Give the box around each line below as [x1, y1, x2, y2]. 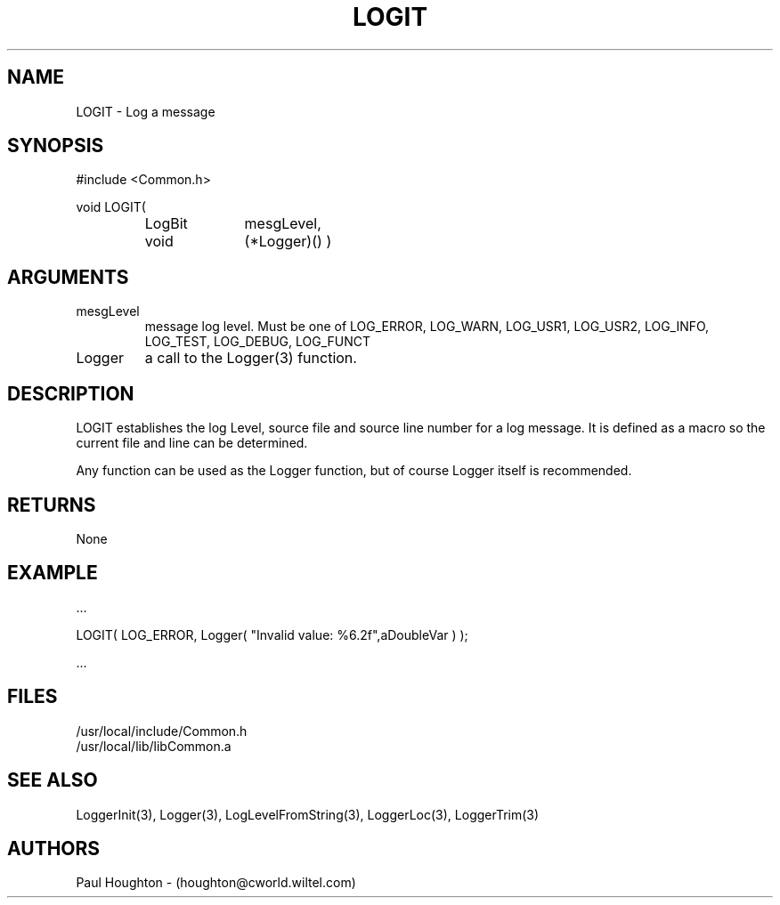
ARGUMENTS [7, 265, 129, 288]
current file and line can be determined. [76, 435, 308, 451]
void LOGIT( [76, 199, 146, 215]
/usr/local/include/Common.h [76, 723, 248, 739]
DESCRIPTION [7, 382, 134, 405]
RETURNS [7, 493, 96, 516]
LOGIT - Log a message [76, 103, 215, 119]
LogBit [144, 214, 188, 233]
